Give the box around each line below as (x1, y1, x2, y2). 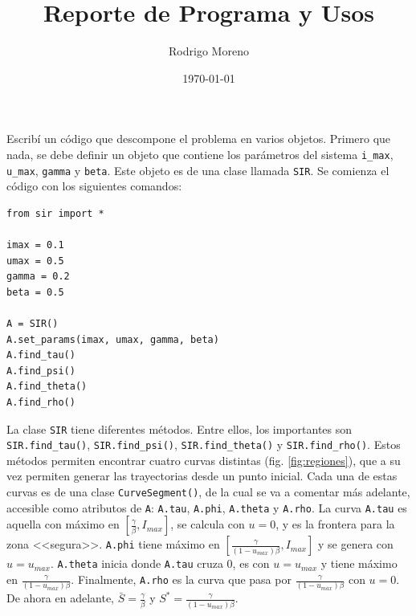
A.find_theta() (6, 381, 88, 393)
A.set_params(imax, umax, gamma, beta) (6, 333, 219, 345)
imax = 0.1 (6, 239, 64, 251)
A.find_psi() (6, 365, 75, 377)
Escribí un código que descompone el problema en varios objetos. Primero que (6, 130, 391, 147)
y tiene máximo (320, 555, 398, 572)
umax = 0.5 (6, 255, 64, 267)
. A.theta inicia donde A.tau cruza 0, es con (50, 555, 270, 572)
